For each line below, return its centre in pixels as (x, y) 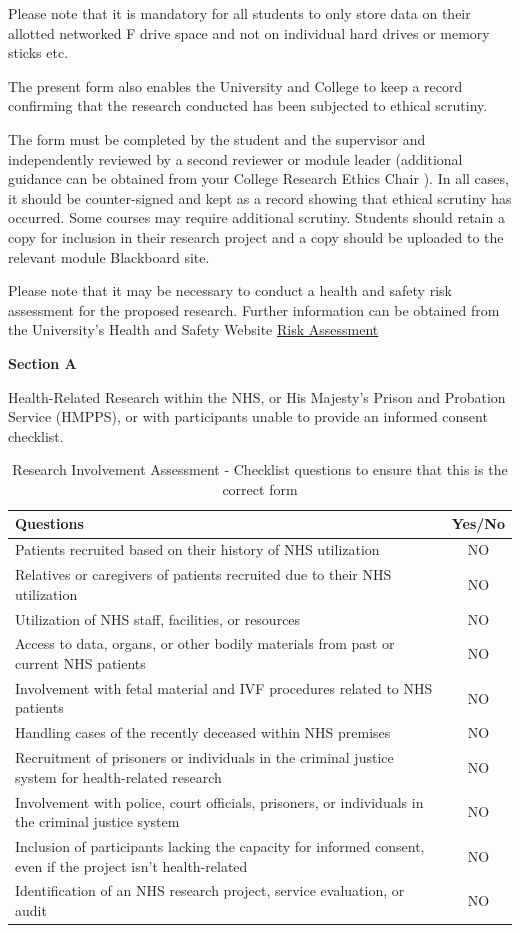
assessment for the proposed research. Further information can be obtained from (254, 309)
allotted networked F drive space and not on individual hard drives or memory (249, 32)
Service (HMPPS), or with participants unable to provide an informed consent (248, 416)
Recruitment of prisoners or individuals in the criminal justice (204, 757)
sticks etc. (38, 52)
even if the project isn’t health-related (131, 865)
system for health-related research (118, 776)
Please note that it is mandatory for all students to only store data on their (239, 13)
